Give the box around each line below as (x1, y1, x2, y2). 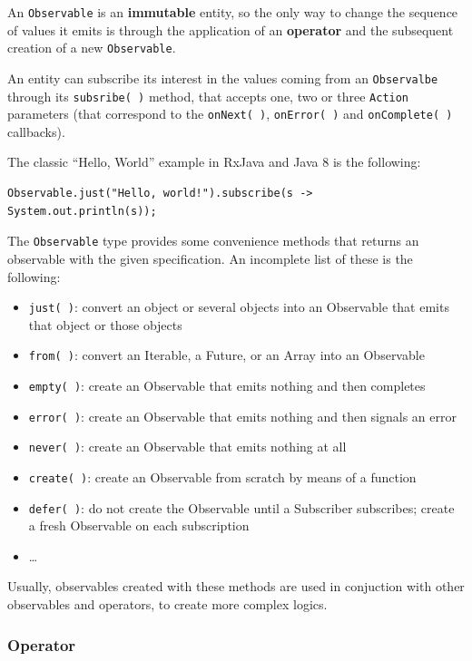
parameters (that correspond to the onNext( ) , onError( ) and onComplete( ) (7, 104, 453, 123)
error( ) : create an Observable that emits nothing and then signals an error (28, 406, 457, 425)
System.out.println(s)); (7, 204, 157, 218)
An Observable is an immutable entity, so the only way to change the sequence (7, 3, 458, 21)
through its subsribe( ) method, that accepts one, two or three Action (7, 86, 409, 105)
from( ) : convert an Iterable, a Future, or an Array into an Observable (28, 345, 425, 365)
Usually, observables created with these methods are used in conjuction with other (7, 577, 465, 596)
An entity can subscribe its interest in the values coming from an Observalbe (7, 68, 438, 87)
